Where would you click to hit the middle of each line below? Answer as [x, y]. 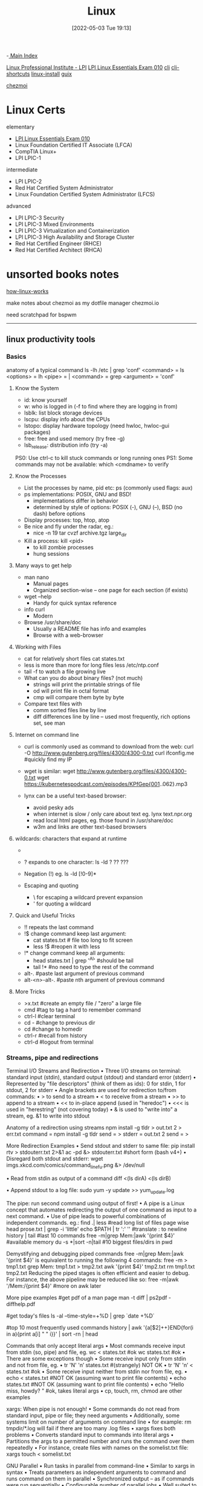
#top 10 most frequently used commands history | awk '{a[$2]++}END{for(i [100, 1327]
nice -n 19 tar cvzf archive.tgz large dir [80, 534]
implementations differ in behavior [76, 501]
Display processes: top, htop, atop [67, 520]
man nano [37, 578]
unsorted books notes [63, 275]
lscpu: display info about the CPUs [67, 419]
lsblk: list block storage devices [63, 413]
